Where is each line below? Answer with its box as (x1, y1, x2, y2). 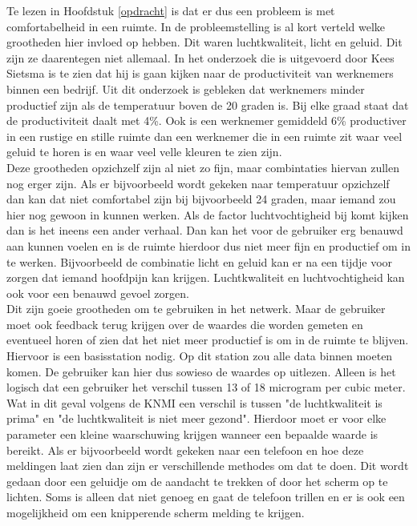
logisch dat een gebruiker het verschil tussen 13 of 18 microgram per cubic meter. (6, 379, 406, 396)
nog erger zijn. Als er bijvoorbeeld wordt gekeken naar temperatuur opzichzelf (6, 175, 390, 191)
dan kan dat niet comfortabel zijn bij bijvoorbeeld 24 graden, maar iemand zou (6, 191, 396, 207)
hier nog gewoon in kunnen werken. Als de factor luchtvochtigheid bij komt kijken (6, 206, 409, 223)
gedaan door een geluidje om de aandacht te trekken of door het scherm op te (6, 472, 388, 489)
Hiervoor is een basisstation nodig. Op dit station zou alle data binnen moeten (6, 347, 393, 364)
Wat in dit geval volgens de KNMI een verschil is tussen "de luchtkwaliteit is (6, 394, 383, 411)
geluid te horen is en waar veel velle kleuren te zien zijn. (6, 143, 282, 160)
